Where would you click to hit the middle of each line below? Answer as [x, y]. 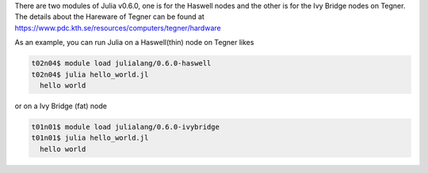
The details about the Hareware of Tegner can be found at [110, 17]
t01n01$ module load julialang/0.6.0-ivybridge [125, 127]
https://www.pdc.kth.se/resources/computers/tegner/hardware [118, 28]
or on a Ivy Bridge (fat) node [61, 106]
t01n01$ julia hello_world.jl [90, 138]
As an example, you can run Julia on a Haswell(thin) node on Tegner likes [134, 43]
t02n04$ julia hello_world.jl [90, 74]
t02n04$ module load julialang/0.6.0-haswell [121, 64]
